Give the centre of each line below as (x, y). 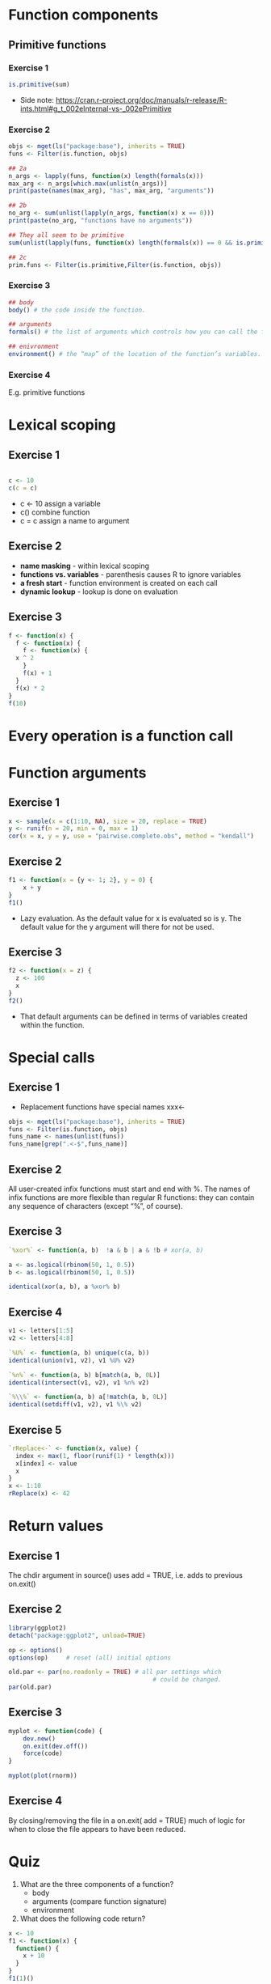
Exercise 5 (35, 1430)
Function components (83, 15)
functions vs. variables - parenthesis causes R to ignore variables (131, 574)
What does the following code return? (83, 1918)
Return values (56, 1526)
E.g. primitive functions (47, 392)
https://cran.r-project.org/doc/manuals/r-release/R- (142, 100)
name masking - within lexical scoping (85, 566)
